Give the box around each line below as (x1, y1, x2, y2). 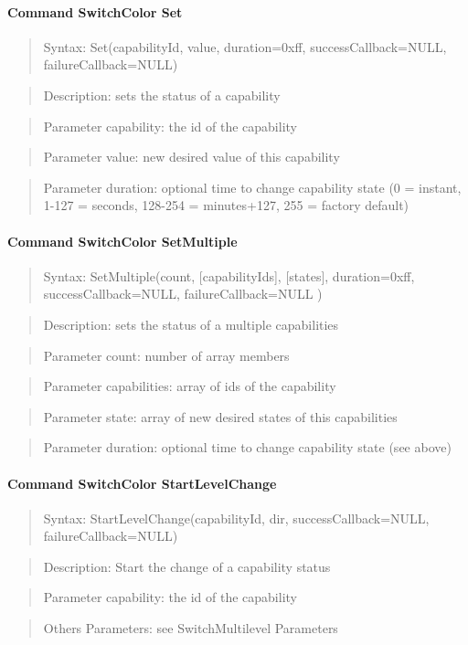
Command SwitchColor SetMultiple (7, 231, 238, 250)
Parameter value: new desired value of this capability (43, 147, 340, 166)
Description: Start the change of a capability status (43, 556, 331, 576)
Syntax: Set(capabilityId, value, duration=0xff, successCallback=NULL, (43, 37, 447, 56)
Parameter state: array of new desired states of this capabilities (43, 407, 398, 426)
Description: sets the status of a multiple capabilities (43, 314, 339, 333)
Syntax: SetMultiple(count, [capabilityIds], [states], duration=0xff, (43, 266, 415, 285)
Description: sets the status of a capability (43, 85, 281, 104)
